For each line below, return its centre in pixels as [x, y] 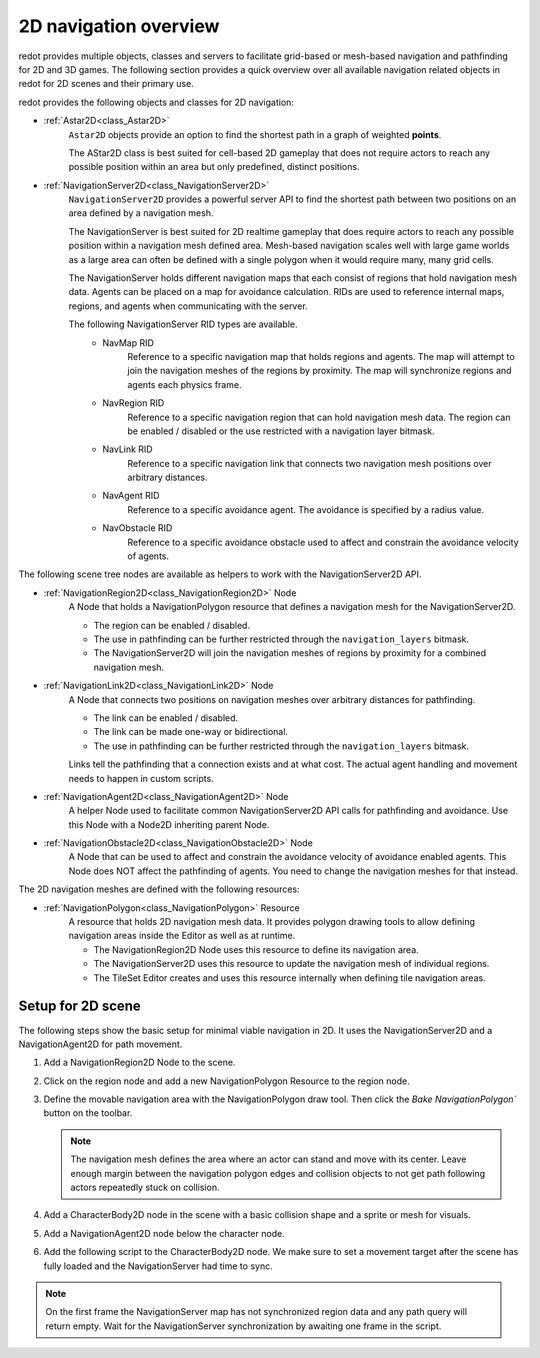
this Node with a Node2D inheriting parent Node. [169, 824]
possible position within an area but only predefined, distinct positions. [214, 167]
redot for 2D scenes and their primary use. [106, 84]
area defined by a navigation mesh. [141, 213]
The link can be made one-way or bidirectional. [191, 732]
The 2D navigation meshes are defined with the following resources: [159, 889]
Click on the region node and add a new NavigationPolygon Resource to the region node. [226, 1081]
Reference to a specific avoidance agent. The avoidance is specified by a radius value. [306, 509]
